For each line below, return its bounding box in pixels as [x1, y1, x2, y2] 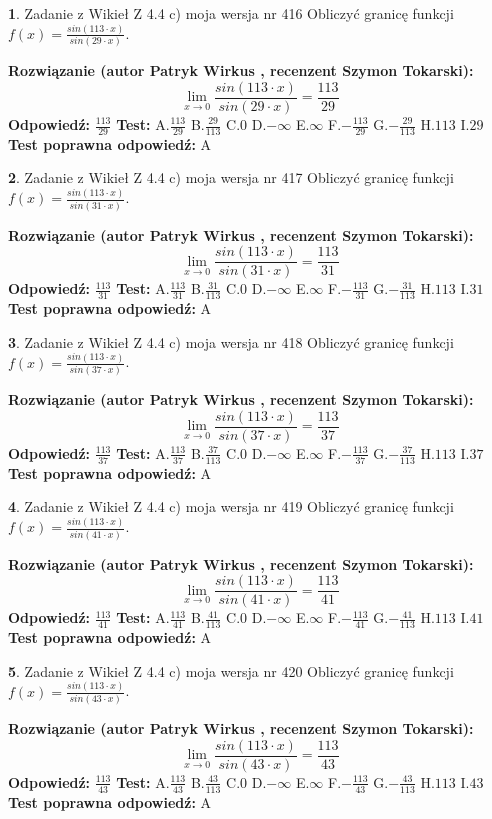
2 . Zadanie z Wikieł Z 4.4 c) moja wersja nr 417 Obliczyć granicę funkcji [8, 167, 454, 188]
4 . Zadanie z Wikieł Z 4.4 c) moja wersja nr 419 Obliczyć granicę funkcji [8, 496, 454, 517]
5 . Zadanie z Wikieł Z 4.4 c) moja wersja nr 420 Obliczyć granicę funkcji [8, 660, 454, 681]
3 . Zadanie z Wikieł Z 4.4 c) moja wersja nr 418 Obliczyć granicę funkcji [8, 331, 454, 352]
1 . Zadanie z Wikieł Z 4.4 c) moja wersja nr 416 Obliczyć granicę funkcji [8, 3, 454, 23]
